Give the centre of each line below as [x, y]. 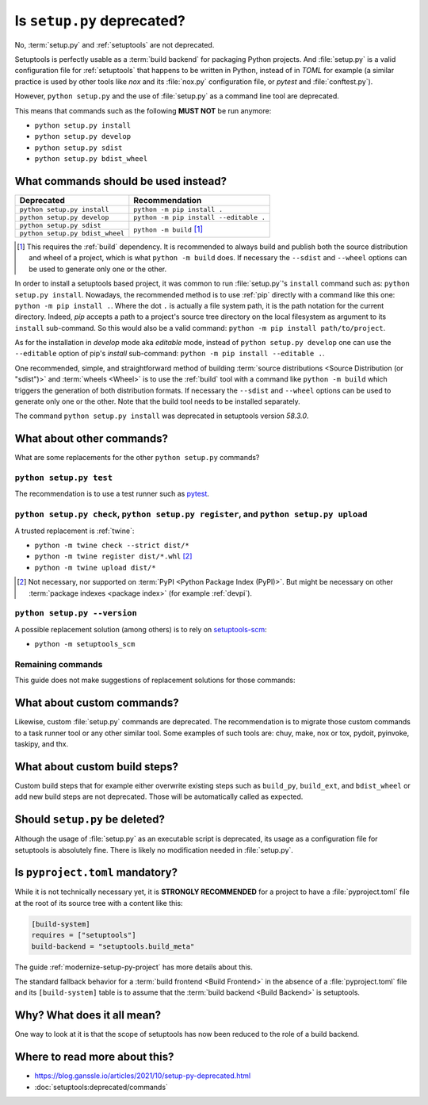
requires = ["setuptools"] [84, 935]
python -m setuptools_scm [85, 644]
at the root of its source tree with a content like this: [99, 903]
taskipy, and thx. [42, 744]
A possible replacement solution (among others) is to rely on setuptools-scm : [141, 629]
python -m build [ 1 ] [168, 229]
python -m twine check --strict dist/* [112, 546]
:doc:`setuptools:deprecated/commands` [101, 1087]
